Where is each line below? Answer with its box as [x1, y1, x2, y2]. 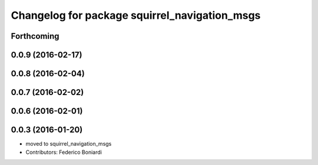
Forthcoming [11, 31, 59, 41]
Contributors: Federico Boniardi [25, 149, 102, 156]
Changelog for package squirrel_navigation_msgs [11, 9, 261, 22]
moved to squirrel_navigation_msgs [25, 140, 112, 147]
